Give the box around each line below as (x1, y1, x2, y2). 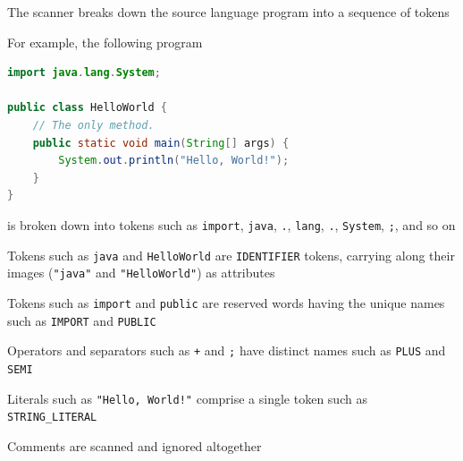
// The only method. (32, 118, 155, 132)
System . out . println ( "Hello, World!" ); (58, 154, 290, 167)
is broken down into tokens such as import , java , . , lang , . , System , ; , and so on (7, 215, 456, 234)
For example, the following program (7, 32, 203, 51)
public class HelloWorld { (7, 101, 167, 115)
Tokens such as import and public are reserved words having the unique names (7, 293, 445, 312)
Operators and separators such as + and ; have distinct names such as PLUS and (7, 341, 446, 360)
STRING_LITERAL (7, 411, 97, 424)
